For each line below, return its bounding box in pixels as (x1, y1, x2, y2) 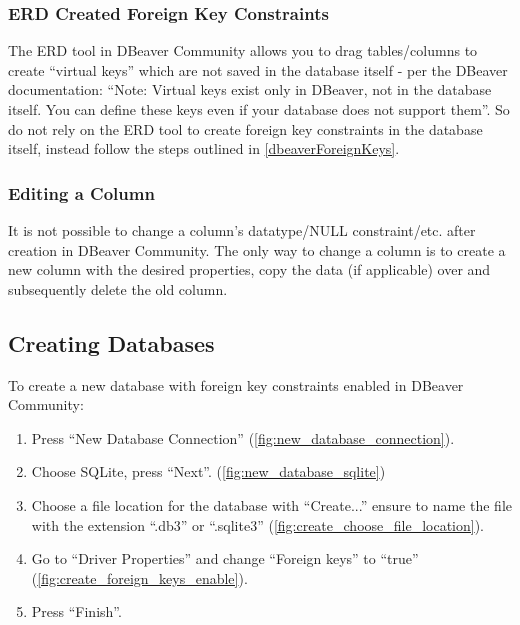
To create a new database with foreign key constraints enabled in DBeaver (8, 374, 464, 395)
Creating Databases (8, 327, 215, 358)
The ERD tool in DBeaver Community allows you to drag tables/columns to (8, 40, 478, 61)
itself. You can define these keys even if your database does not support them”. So (8, 99, 510, 119)
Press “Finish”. (31, 601, 122, 622)
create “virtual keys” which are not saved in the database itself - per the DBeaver (8, 59, 508, 80)
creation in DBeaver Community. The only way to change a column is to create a (8, 239, 506, 260)
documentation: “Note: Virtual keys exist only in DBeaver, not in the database (8, 79, 492, 100)
